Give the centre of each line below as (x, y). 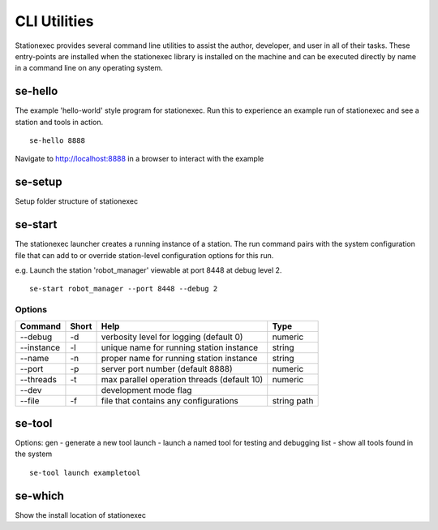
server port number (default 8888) (167, 368)
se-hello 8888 (57, 141)
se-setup (39, 182)
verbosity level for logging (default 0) (172, 337)
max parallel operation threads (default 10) (182, 379)
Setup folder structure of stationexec (76, 201)
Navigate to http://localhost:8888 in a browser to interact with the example (140, 159)
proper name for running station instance (179, 358)
